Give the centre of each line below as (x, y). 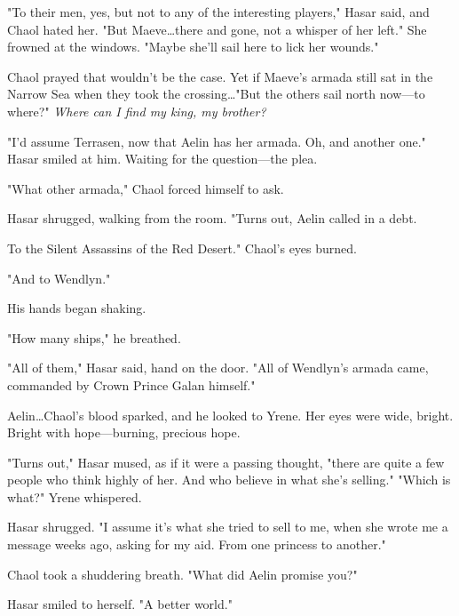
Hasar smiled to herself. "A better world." (120, 604)
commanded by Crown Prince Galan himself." (131, 384)
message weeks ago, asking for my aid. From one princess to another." (197, 544)
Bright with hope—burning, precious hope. (124, 432)
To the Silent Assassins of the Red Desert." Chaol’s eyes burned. (182, 248)
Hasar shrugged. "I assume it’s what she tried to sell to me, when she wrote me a (228, 527)
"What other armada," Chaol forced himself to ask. (146, 188)
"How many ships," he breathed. (94, 337)
